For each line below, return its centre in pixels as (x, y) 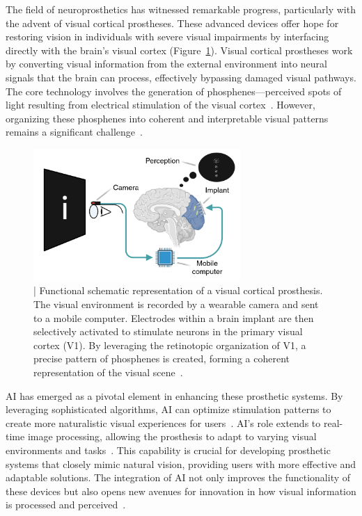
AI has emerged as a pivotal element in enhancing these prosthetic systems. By (174, 395)
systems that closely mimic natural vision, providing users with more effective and (181, 463)
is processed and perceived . (66, 505)
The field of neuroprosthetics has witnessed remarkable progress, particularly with (181, 9)
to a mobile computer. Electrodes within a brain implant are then (174, 317)
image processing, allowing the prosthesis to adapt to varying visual (172, 436)
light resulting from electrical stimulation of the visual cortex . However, (160, 105)
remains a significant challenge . (74, 132)
